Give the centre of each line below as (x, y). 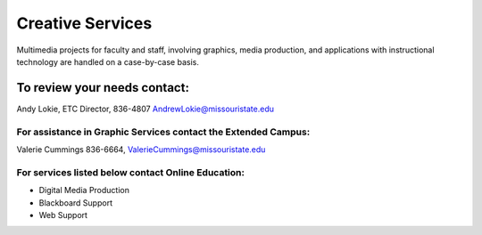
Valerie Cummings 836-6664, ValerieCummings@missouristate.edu (141, 149)
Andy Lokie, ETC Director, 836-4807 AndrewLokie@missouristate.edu (145, 109)
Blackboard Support (76, 203)
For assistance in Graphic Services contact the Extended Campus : (163, 132)
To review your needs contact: (103, 88)
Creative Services (84, 23)
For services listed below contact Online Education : (131, 172)
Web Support (63, 215)
